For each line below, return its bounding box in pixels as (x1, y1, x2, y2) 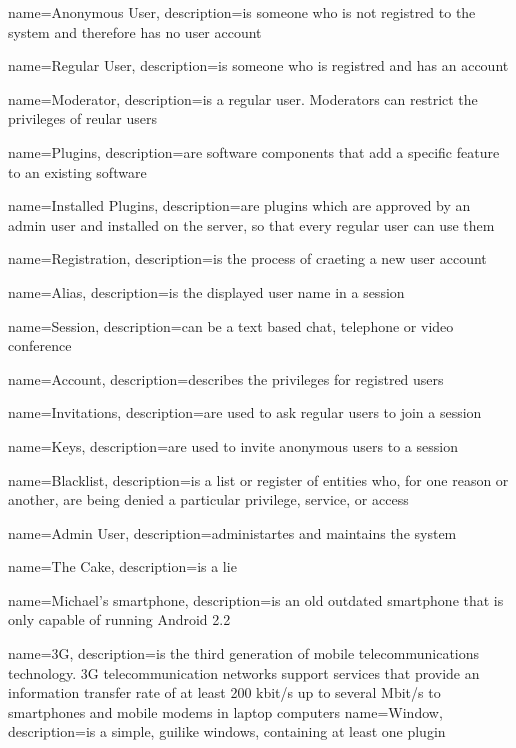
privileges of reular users (8, 108, 157, 129)
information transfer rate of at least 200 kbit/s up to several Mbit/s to (8, 682, 441, 703)
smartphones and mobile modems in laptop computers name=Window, (8, 701, 443, 722)
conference (8, 335, 72, 356)
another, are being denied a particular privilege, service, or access (8, 489, 409, 510)
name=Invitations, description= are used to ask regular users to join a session (8, 402, 482, 423)
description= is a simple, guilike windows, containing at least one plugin (8, 721, 446, 742)
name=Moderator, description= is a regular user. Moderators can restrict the (8, 88, 478, 109)
